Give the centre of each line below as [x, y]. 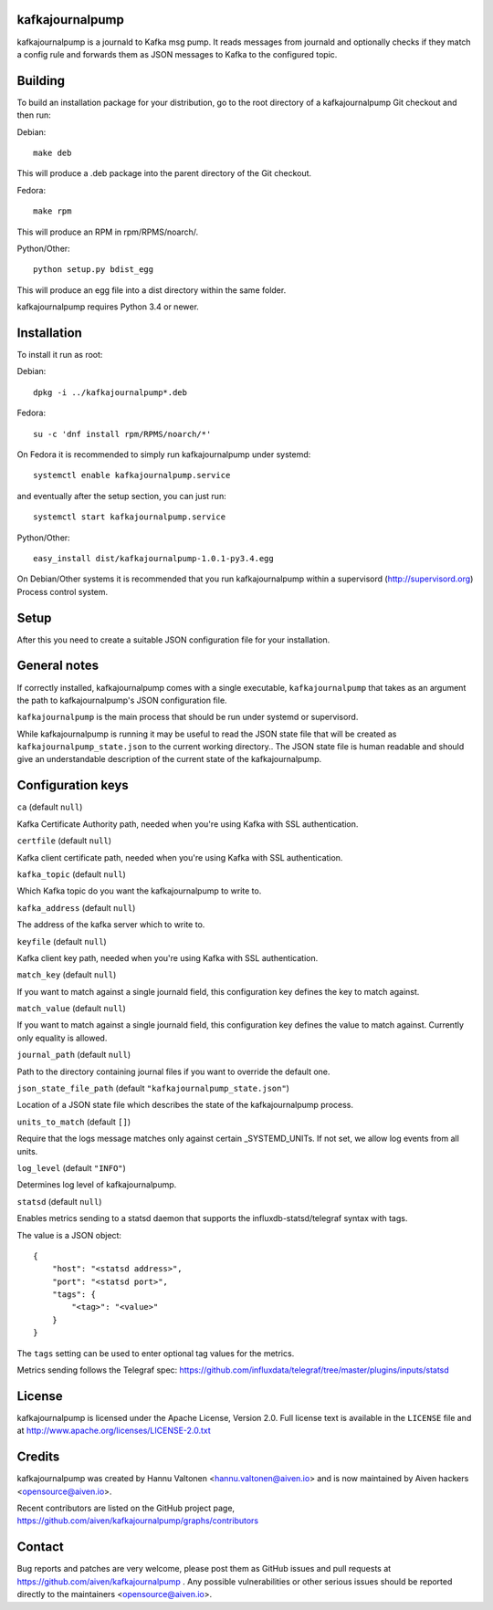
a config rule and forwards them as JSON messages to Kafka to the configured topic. [177, 54]
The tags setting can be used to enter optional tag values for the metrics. [156, 1353]
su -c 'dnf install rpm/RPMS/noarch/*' [122, 434]
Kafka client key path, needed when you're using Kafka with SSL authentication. [168, 957]
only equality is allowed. [62, 1038]
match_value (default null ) [72, 1009]
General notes [58, 666]
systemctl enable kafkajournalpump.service [132, 476]
